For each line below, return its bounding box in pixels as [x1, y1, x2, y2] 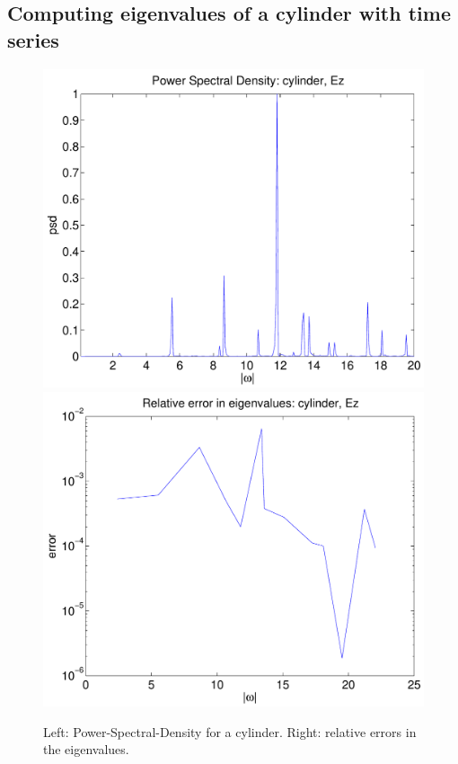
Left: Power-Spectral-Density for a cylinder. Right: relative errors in [43, 722, 417, 741]
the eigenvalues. [43, 740, 129, 759]
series [7, 25, 59, 53]
